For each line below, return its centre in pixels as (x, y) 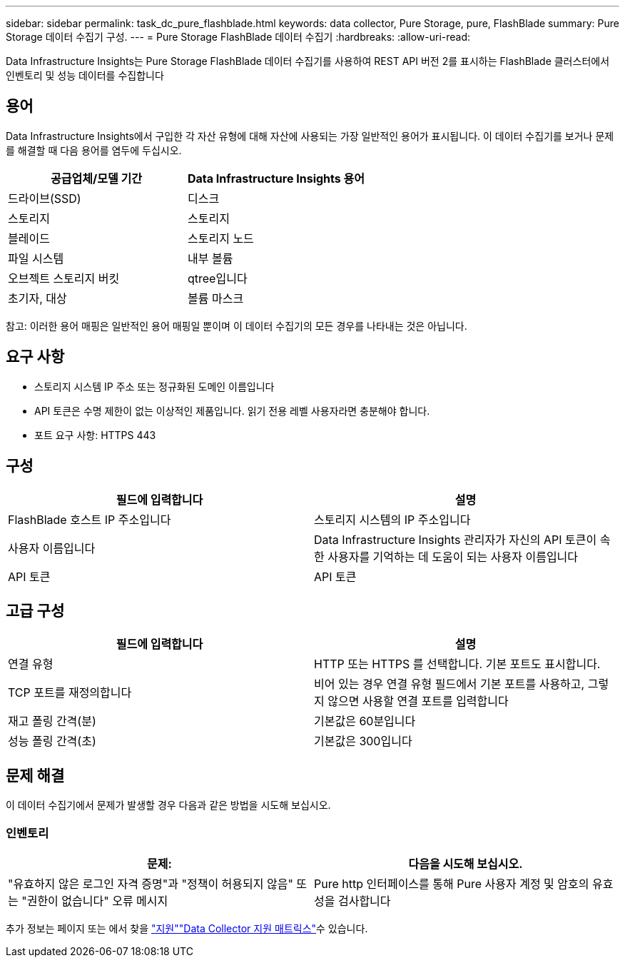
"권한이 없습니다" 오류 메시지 (95, 901)
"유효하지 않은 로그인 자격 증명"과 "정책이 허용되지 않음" (151, 883)
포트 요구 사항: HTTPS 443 (95, 435)
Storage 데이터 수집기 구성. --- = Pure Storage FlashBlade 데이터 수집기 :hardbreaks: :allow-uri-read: (238, 37)
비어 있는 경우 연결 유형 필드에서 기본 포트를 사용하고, (449, 684)
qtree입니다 (218, 278)
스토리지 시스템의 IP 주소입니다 (392, 519)
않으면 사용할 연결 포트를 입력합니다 (418, 701)
